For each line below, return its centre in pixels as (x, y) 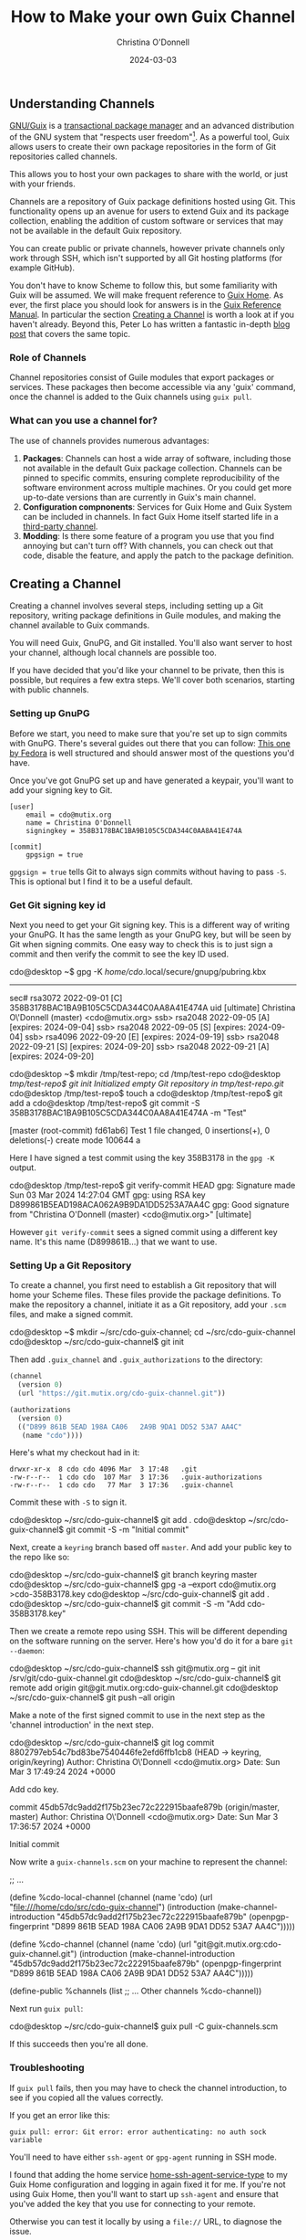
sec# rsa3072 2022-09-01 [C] (66, 998)
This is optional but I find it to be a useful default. (101, 881)
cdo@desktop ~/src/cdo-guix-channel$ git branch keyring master (133, 1575)
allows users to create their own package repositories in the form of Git (143, 147)
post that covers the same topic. (70, 334)
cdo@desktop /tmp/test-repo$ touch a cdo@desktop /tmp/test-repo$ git (146, 1094)
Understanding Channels (82, 104)
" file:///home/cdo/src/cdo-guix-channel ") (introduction (112, 1907)
